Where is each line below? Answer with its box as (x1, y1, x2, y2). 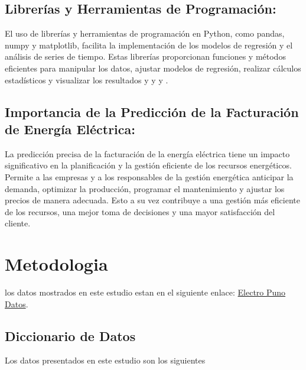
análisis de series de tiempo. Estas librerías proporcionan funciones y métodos (5, 50, 286, 63)
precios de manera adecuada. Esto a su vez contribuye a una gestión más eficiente (5, 194, 300, 206)
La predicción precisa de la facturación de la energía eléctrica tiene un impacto (5, 147, 290, 160)
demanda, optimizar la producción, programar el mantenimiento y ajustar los (5, 182, 285, 194)
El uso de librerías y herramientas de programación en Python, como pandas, (5, 27, 285, 40)
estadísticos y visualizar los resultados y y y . (5, 73, 168, 86)
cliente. (5, 217, 31, 229)
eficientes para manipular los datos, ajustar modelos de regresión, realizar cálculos (5, 61, 301, 74)
